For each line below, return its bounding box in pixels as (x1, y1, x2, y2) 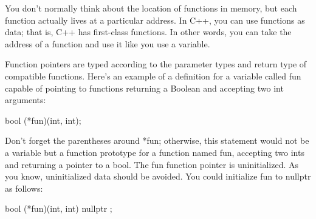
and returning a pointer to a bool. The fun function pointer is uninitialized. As (5, 158, 299, 170)
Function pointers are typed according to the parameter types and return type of (5, 58, 307, 70)
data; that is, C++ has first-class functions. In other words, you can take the (5, 25, 292, 38)
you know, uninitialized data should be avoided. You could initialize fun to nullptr (5, 170, 311, 183)
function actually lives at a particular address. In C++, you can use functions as (5, 13, 305, 26)
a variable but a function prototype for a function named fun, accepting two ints (5, 146, 304, 158)
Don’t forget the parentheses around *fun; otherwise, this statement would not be (5, 134, 309, 147)
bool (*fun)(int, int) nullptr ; (5, 202, 112, 215)
